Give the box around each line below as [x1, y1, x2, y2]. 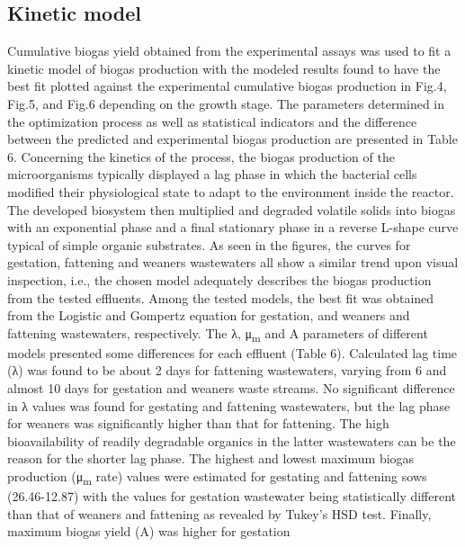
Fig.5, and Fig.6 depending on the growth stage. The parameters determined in [7, 94, 445, 112]
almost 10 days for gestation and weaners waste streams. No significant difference [7, 379, 455, 398]
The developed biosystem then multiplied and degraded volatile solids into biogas [7, 200, 456, 219]
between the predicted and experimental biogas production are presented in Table [7, 130, 458, 148]
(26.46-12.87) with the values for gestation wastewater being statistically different [7, 487, 457, 506]
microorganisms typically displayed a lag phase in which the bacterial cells [7, 165, 417, 184]
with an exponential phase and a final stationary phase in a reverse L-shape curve [7, 218, 459, 237]
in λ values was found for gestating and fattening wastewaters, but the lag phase [7, 396, 451, 415]
